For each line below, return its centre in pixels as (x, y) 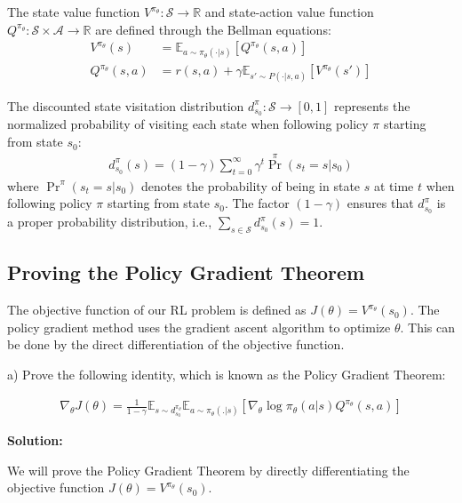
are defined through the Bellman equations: (213, 29)
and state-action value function (289, 12)
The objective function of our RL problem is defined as (157, 310)
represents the (372, 105)
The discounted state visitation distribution (126, 105)
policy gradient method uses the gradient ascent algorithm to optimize (199, 327)
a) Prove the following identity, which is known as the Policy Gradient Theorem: (227, 374)
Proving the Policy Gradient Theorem (186, 272)
